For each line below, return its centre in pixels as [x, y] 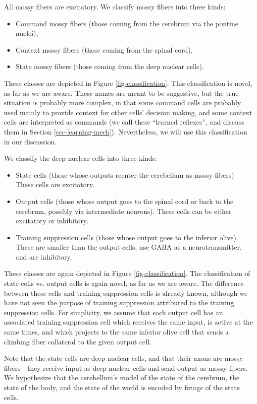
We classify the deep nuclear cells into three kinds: [80, 158]
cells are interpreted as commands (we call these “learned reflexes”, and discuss [124, 122]
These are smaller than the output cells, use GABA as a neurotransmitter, [129, 247]
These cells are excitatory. [55, 184]
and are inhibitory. [44, 256]
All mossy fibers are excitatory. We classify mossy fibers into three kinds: [115, 6]
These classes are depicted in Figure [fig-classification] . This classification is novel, [128, 83]
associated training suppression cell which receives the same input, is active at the [128, 322]
